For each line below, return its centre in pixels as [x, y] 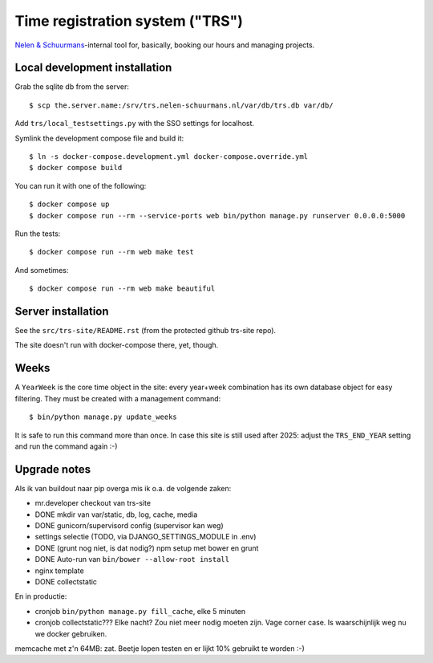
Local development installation [93, 68]
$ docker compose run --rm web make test [111, 252]
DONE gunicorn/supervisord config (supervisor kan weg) [129, 525]
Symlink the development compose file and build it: [99, 138]
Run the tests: [38, 234]
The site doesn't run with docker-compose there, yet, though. [117, 345]
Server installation [62, 311]
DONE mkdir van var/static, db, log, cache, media [116, 515]
